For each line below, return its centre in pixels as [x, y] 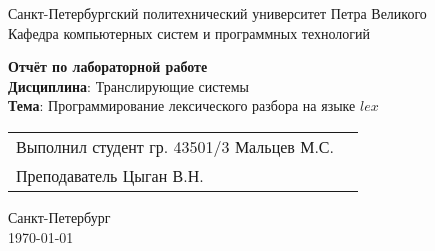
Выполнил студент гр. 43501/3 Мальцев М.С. [175, 146]
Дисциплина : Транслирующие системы [129, 85]
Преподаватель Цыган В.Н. [110, 175]
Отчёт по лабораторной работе [108, 66]
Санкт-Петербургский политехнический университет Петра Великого [217, 13]
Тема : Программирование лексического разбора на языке [182, 105]
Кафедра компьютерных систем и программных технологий [189, 32]
